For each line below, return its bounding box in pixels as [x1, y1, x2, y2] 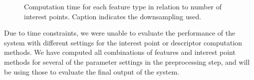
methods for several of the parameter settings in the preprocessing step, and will [4, 56, 250, 67]
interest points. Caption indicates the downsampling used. [24, 11, 202, 21]
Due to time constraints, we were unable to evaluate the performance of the [4, 28, 236, 38]
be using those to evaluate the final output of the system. [4, 66, 180, 77]
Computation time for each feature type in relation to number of [24, 1, 222, 11]
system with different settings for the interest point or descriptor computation [4, 37, 243, 47]
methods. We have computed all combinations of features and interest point [4, 47, 236, 57]
